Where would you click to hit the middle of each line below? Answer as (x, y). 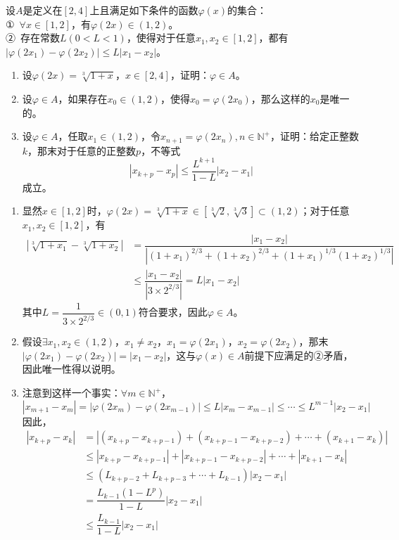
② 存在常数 (33, 38)
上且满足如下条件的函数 (144, 10)
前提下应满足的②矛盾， (299, 355)
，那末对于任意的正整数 (82, 150)
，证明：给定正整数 (314, 136)
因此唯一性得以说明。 (71, 369)
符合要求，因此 (173, 312)
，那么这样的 (280, 98)
